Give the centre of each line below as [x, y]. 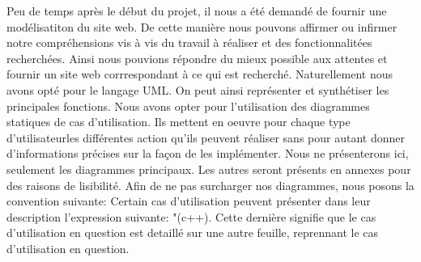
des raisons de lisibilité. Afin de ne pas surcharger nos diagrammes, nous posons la [210, 185]
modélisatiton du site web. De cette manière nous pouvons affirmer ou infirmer [202, 26]
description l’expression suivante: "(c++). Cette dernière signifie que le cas [191, 216]
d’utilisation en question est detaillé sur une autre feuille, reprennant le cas [193, 232]
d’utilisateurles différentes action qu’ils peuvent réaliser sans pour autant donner [206, 137]
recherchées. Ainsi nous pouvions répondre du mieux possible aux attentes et [197, 58]
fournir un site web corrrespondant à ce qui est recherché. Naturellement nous [200, 74]
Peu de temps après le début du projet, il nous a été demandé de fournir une [197, 11]
